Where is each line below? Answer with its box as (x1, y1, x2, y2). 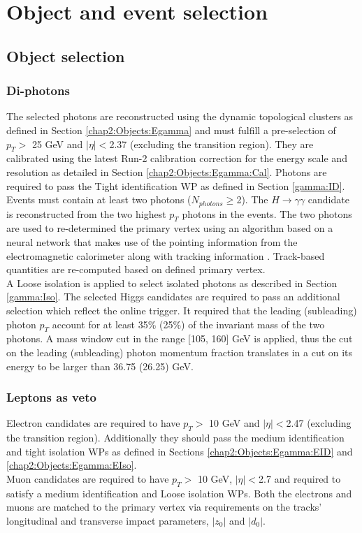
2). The (236, 192, 268, 207)
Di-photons (6, 82, 70, 99)
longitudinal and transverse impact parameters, (6, 513, 209, 527)
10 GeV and (209, 416, 260, 430)
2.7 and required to (259, 471, 341, 485)
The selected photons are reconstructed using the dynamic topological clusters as (6, 109, 354, 124)
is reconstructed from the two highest (6, 206, 166, 221)
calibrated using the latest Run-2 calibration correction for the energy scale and (6, 151, 347, 166)
